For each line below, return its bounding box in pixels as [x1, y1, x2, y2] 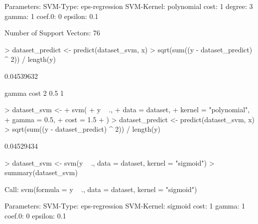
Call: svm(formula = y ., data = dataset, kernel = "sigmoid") [4, 184, 197, 194]
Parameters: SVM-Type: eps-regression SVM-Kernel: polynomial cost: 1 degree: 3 [4, 1, 253, 11]
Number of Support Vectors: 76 [4, 27, 100, 38]
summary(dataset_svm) [4, 167, 78, 178]
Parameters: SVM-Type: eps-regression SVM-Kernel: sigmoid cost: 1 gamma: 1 [4, 201, 246, 211]
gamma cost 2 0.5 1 [4, 87, 64, 98]
